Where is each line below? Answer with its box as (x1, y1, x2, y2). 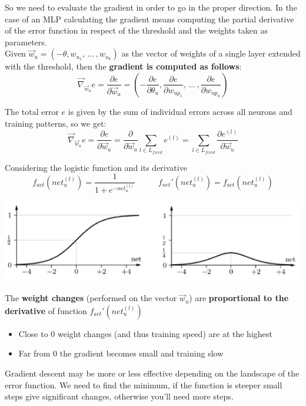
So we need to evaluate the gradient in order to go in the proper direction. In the (5, 1, 297, 13)
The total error (5, 105, 59, 117)
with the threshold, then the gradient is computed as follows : (5, 60, 242, 72)
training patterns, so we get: (5, 117, 107, 129)
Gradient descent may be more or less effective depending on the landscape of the (5, 367, 300, 379)
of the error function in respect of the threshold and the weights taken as (5, 24, 268, 37)
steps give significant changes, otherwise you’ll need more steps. (5, 390, 234, 402)
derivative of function (5, 304, 87, 316)
